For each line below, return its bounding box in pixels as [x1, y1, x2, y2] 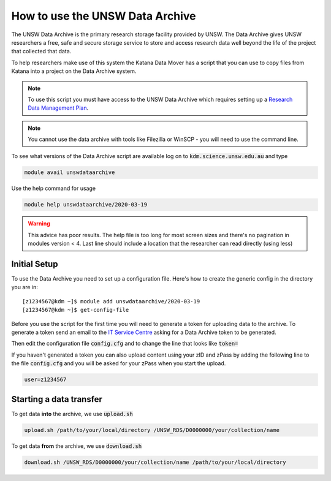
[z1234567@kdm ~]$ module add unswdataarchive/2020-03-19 [22, 298, 200, 305]
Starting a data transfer [11, 394, 102, 404]
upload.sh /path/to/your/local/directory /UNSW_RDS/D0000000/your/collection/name [24, 426, 280, 433]
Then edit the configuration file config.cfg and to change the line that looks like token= [11, 340, 238, 347]
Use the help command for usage [11, 184, 96, 192]
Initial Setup [11, 259, 58, 269]
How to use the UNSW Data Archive [11, 9, 196, 23]
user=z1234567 [24, 376, 67, 383]
